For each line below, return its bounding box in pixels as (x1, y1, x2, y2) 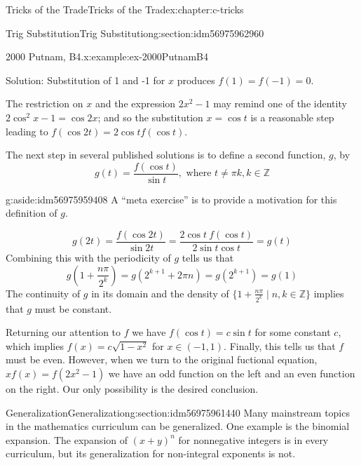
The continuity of (6, 285, 81, 300)
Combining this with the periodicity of (6, 250, 171, 265)
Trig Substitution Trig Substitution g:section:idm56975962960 (6, 25, 264, 40)
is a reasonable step (250, 109, 334, 124)
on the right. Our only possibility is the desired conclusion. (6, 381, 259, 396)
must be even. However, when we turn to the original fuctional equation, (6, 352, 318, 367)
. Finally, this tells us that (224, 338, 336, 353)
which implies (6, 338, 64, 353)
